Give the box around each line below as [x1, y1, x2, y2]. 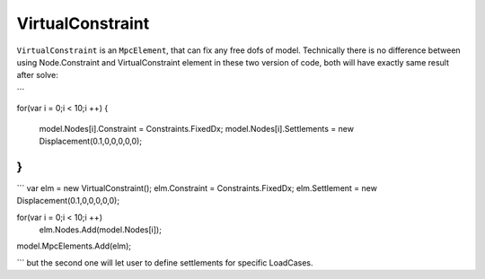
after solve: [16, 70, 58, 81]
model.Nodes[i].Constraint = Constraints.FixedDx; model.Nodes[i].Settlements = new [39, 123, 355, 134]
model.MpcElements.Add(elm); [16, 240, 132, 251]
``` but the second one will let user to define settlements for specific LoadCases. [16, 257, 313, 268]
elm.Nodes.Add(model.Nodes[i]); [39, 224, 162, 235]
